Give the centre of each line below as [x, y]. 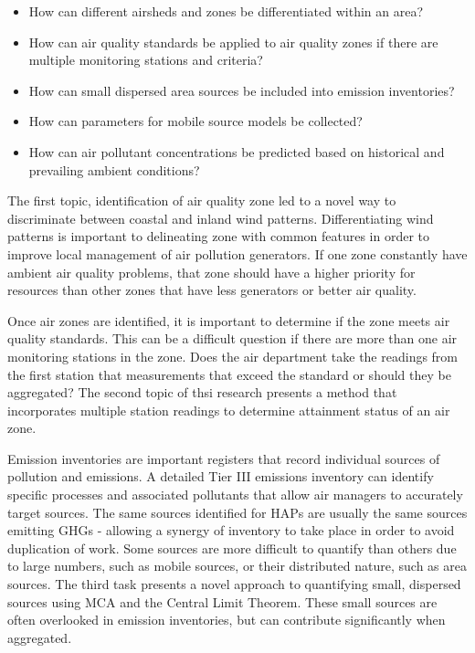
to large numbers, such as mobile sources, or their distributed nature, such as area [237, 566]
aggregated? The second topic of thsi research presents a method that [202, 392]
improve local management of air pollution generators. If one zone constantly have [237, 253]
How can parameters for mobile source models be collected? [195, 121]
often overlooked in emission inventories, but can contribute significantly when [227, 620]
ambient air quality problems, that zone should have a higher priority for [211, 272]
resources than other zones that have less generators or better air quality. [212, 290]
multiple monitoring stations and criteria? [146, 60]
